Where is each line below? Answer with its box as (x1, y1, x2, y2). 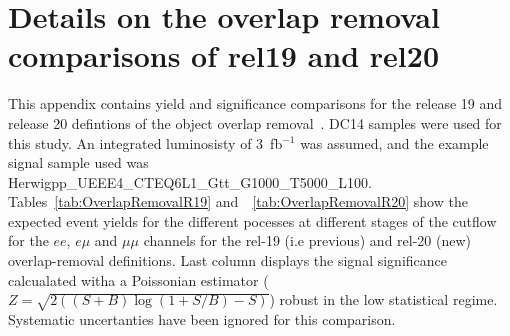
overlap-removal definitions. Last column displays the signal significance (8, 250, 448, 271)
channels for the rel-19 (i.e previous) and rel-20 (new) (143, 230, 471, 251)
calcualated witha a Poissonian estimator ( (8, 269, 269, 290)
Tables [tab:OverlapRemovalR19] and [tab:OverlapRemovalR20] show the (8, 191, 468, 212)
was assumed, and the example (300, 132, 489, 153)
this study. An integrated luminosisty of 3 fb (8, 132, 283, 153)
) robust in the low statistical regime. (269, 289, 498, 310)
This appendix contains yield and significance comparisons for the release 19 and (8, 93, 503, 114)
